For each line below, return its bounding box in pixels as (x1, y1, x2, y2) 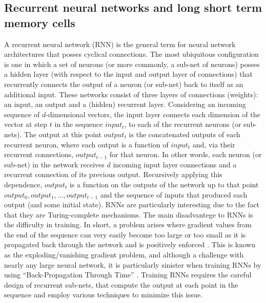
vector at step (4, 119, 48, 129)
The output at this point (24, 128, 101, 139)
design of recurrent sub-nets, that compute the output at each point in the (4, 279, 238, 290)
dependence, (4, 179, 43, 189)
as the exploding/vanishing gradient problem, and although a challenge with (4, 249, 244, 260)
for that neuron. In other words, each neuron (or (109, 149, 262, 160)
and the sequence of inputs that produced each (100, 189, 248, 200)
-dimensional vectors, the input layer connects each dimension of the (46, 109, 260, 119)
